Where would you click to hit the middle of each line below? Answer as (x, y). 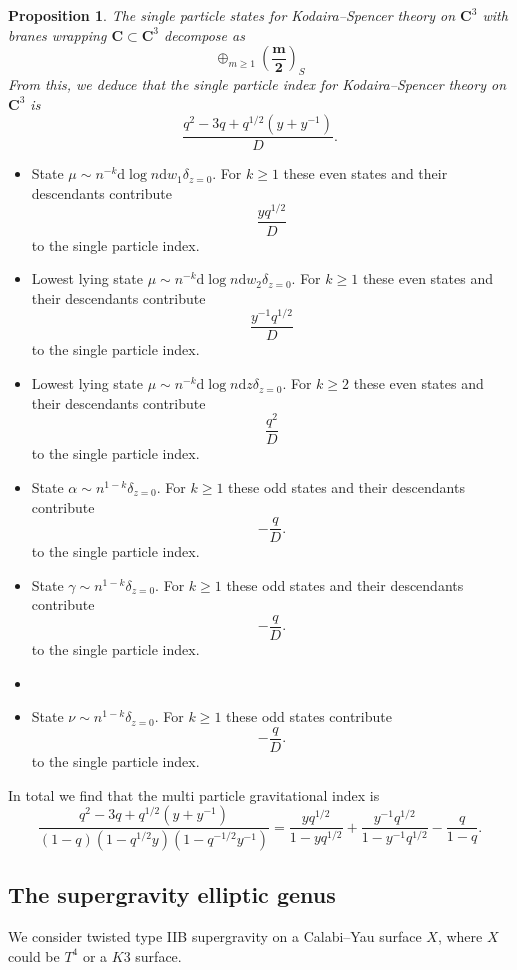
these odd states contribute (309, 716)
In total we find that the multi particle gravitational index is (194, 794)
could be (34, 955)
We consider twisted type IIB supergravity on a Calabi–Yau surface (215, 936)
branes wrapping (57, 34)
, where (460, 936)
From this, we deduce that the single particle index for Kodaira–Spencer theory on (257, 83)
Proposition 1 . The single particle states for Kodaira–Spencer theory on (232, 15)
